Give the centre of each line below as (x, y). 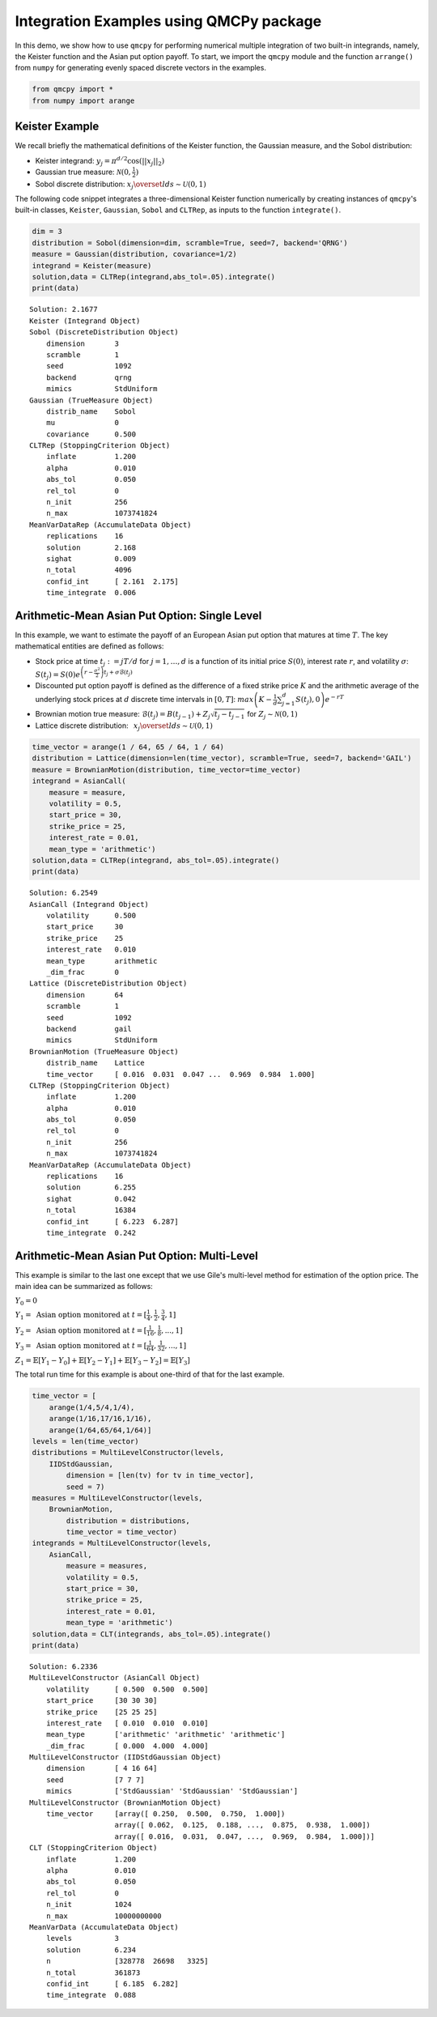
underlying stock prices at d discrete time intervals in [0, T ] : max (144, 700)
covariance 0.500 (91, 434)
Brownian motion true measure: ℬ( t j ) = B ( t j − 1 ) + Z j (123, 715)
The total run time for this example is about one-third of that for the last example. (150, 1374)
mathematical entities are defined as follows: (89, 646)
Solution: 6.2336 (64, 1666)
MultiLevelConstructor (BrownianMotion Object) (125, 1802)
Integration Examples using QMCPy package (168, 21)
